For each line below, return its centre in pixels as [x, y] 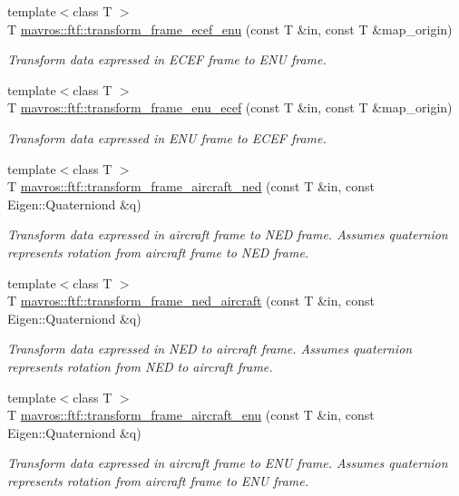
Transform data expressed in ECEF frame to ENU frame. [167, 59]
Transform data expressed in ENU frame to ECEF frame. [167, 137]
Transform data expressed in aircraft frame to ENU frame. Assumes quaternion [228, 463]
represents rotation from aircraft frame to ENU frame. [158, 480]
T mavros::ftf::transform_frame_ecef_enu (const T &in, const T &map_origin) [230, 29]
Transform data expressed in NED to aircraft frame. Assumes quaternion [210, 349]
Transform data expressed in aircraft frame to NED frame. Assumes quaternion [228, 234]
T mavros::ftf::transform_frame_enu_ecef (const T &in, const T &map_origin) [230, 107]
